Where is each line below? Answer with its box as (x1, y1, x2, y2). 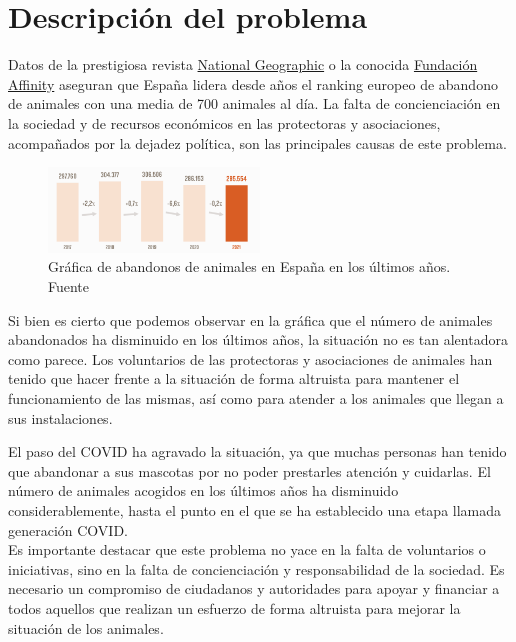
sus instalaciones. (8, 407, 113, 428)
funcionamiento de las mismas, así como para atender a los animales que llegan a (8, 388, 504, 409)
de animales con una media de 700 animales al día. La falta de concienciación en (8, 93, 501, 114)
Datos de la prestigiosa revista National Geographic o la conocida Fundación (8, 54, 478, 75)
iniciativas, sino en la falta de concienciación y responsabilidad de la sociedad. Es (8, 558, 505, 579)
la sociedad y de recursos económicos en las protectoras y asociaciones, (8, 112, 441, 133)
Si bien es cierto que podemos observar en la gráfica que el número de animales (8, 309, 493, 330)
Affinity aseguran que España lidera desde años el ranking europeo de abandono (8, 73, 498, 94)
